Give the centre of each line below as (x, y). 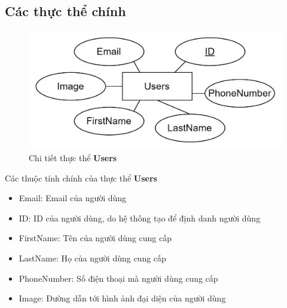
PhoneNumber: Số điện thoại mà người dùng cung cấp (118, 278)
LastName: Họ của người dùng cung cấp (92, 258)
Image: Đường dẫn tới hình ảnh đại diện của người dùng (122, 298)
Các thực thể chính (65, 11)
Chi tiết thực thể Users (73, 157)
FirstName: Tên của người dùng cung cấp (95, 238)
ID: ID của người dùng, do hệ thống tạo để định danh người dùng (140, 218)
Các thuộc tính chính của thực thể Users (81, 178)
